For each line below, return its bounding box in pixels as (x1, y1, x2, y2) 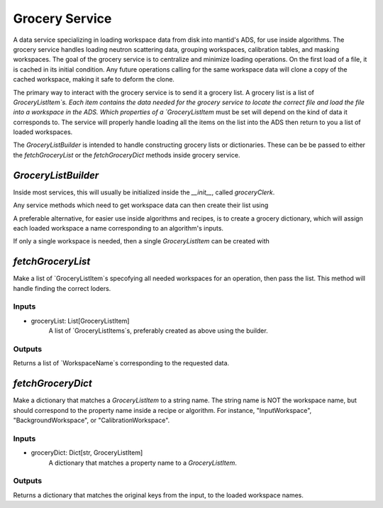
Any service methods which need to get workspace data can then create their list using (13, 201, 269, 209)
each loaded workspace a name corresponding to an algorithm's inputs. (13, 223, 223, 232)
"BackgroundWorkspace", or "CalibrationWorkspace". (13, 416, 170, 424)
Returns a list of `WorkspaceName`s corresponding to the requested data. (13, 359, 230, 368)
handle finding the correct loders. (13, 284, 111, 292)
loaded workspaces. (13, 128, 73, 136)
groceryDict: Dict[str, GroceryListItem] (30, 448, 143, 457)
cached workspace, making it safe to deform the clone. (13, 75, 175, 84)
